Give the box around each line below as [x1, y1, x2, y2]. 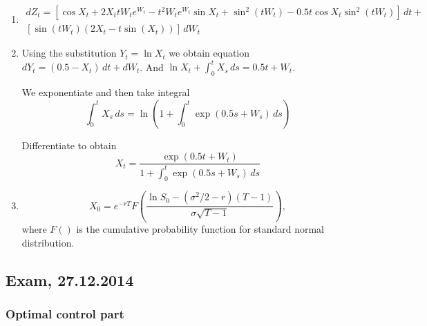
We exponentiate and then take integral [21, 84, 190, 99]
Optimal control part [6, 305, 124, 323]
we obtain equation [169, 46, 250, 60]
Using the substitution [21, 46, 117, 60]
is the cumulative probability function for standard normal [76, 222, 324, 236]
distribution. [21, 235, 75, 249]
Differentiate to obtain [21, 137, 117, 152]
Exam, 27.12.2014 [6, 269, 134, 290]
